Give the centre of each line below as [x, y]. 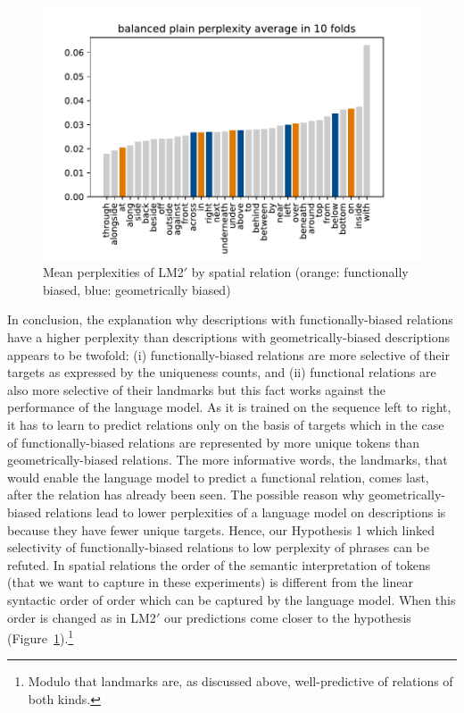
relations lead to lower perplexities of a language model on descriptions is [245, 512]
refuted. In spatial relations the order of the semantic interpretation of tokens [219, 564]
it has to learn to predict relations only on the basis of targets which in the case [226, 424]
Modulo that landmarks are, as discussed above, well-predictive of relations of [240, 681]
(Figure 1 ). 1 [41, 637]
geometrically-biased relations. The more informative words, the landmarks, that [228, 460]
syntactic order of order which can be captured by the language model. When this [232, 599]
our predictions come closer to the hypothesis [287, 617]
